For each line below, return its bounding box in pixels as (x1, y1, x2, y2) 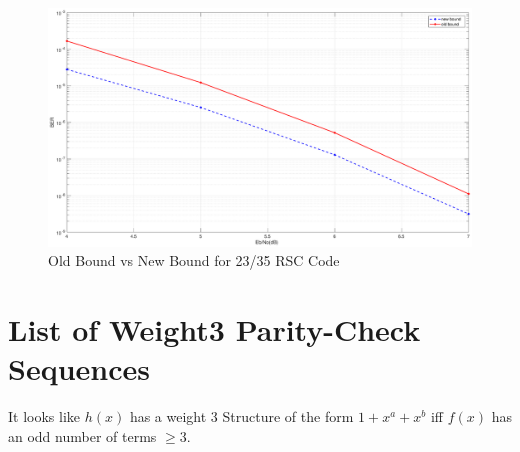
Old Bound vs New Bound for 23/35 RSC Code (48, 250, 340, 271)
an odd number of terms (8, 425, 157, 446)
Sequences (8, 348, 150, 389)
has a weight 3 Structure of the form (129, 406, 354, 426)
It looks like (8, 406, 81, 426)
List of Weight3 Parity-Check (8, 308, 421, 349)
